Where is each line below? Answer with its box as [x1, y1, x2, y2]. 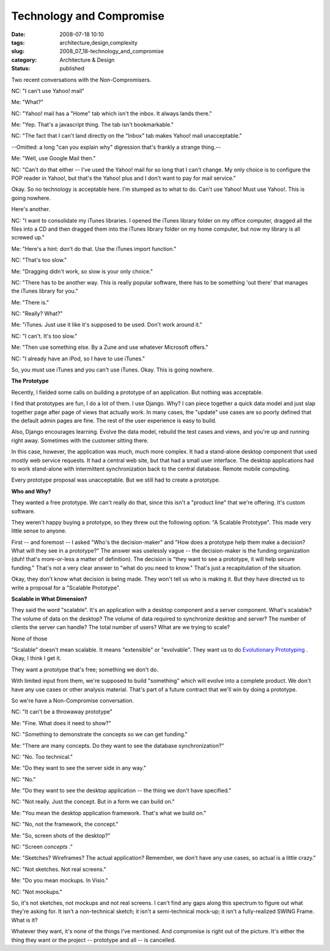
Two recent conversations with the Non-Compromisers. [11, 76, 152, 83]
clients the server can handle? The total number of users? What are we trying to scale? [11, 624, 230, 631]
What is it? [11, 916, 38, 923]
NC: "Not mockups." [11, 888, 62, 895]
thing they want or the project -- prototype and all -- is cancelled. [11, 936, 177, 944]
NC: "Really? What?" [11, 310, 64, 318]
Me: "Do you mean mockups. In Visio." [11, 877, 108, 884]
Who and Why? [11, 487, 51, 495]
